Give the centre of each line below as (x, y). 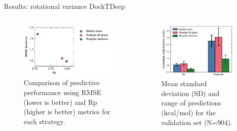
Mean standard (184, 83)
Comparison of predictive (62, 82)
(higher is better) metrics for (67, 112)
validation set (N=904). (197, 122)
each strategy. (44, 121)
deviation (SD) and (190, 93)
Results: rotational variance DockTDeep (65, 6)
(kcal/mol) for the (188, 112)
